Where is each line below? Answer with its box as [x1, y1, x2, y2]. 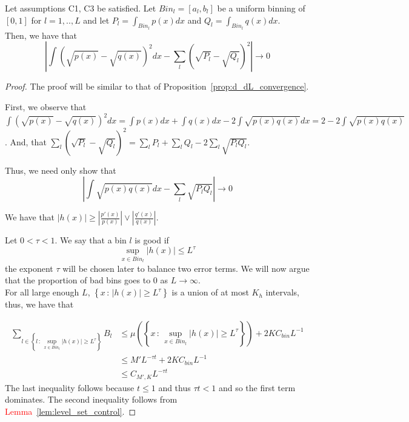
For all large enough [5, 286, 79, 298]
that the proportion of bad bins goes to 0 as [5, 274, 168, 286]
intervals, [265, 286, 299, 298]
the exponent [5, 262, 53, 274]
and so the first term [218, 381, 296, 394]
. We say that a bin [55, 234, 127, 246]
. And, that [5, 135, 47, 148]
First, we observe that [5, 100, 87, 113]
